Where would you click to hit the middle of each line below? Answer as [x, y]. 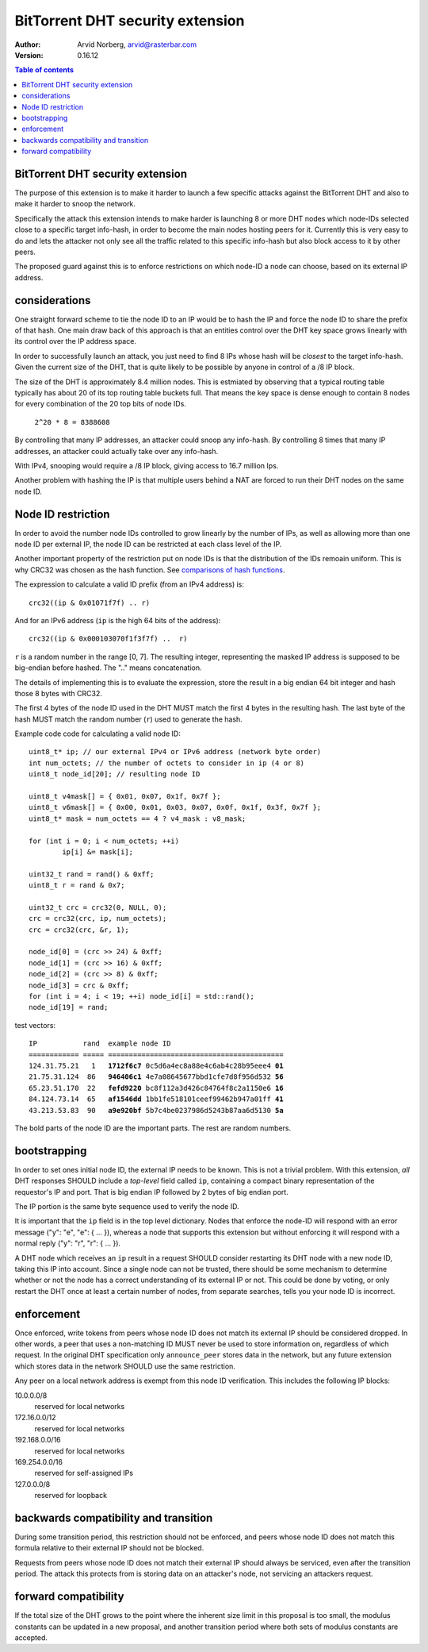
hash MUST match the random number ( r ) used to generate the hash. [129, 719]
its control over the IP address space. [75, 341]
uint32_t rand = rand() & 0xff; [92, 874]
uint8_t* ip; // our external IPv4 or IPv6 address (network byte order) [175, 752]
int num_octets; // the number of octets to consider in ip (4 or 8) [167, 763]
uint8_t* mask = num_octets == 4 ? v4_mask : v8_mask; [138, 818]
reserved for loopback [71, 1496]
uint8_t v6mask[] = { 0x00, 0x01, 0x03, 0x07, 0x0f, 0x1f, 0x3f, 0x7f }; [175, 807]
